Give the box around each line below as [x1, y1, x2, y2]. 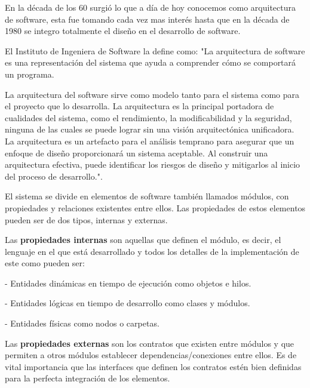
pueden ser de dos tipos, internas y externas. [5, 213, 168, 226]
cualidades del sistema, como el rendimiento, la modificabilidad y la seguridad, [5, 111, 292, 124]
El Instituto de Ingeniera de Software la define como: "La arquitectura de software [5, 44, 305, 57]
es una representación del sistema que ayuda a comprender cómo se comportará [5, 56, 296, 69]
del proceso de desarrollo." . [5, 170, 103, 182]
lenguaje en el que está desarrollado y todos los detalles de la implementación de [5, 245, 299, 257]
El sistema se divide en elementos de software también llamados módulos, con [5, 190, 289, 202]
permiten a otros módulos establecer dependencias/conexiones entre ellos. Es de [5, 349, 297, 361]
